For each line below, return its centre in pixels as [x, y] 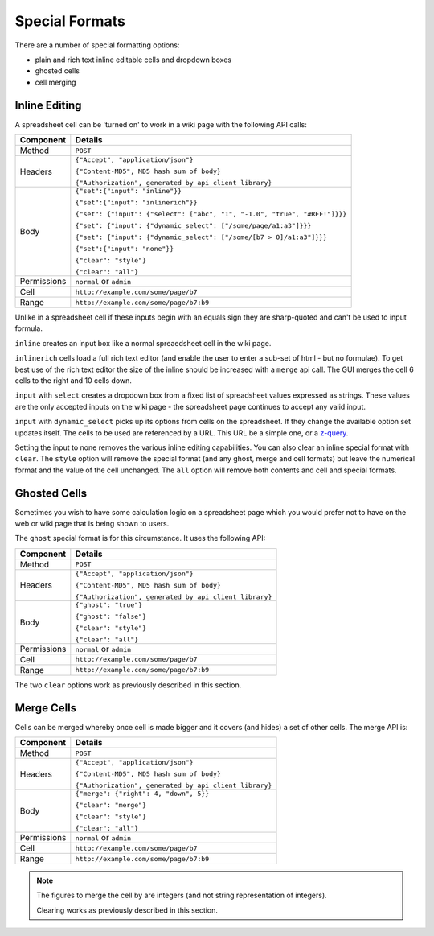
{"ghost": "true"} [109, 605]
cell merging [55, 82]
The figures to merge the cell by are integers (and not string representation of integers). [182, 895]
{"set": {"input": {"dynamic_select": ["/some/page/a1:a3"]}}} [193, 226]
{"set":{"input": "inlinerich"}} [136, 202]
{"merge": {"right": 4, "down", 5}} [142, 794]
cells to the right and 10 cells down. [74, 380]
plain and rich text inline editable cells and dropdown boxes [133, 60]
